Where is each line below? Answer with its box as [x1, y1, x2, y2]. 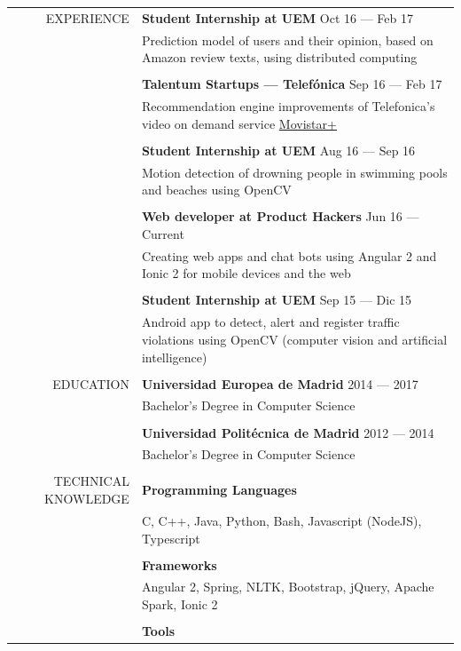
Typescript [141, 528, 200, 547]
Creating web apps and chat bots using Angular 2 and [141, 246, 437, 265]
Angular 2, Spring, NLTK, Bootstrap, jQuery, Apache [141, 577, 434, 596]
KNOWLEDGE [44, 489, 129, 508]
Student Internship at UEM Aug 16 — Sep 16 [141, 140, 416, 159]
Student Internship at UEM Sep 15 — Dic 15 [141, 290, 412, 309]
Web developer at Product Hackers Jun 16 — [141, 207, 419, 226]
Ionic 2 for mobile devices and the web [141, 264, 351, 282]
